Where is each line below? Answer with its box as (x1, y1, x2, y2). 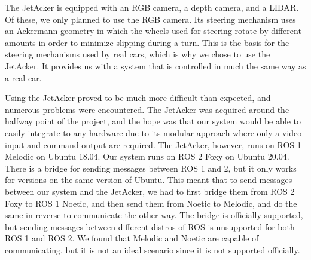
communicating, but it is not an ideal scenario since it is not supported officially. (5, 243, 300, 256)
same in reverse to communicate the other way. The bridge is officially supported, (5, 209, 303, 221)
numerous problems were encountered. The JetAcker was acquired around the (5, 103, 289, 115)
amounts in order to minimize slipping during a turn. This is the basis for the (5, 36, 289, 48)
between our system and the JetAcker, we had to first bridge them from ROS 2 (5, 185, 295, 197)
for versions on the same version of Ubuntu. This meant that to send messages (5, 173, 292, 186)
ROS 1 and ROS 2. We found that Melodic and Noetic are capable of (5, 232, 259, 244)
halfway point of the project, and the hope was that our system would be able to (5, 115, 301, 127)
